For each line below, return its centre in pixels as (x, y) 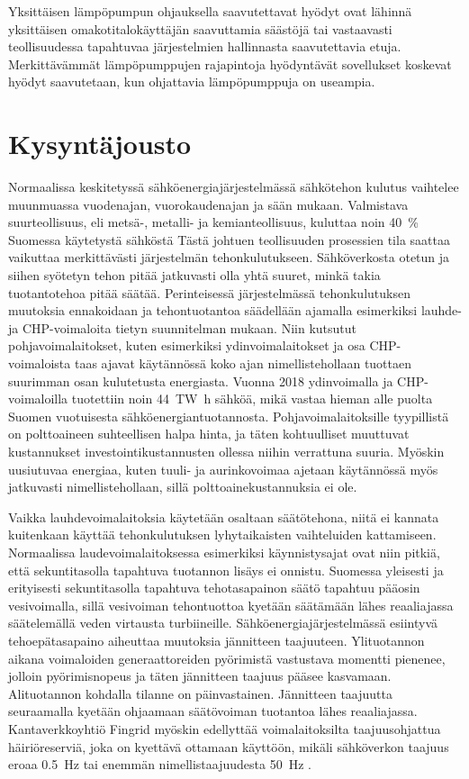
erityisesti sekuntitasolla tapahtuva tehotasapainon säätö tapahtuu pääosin (214, 588)
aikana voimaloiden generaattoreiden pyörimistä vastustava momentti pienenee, (227, 658)
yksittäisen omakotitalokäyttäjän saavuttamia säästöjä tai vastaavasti (200, 28)
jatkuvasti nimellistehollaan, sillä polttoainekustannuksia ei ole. (183, 487)
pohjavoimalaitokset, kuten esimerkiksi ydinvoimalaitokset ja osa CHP (203, 345)
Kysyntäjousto (100, 144)
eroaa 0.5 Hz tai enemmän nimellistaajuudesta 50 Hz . (160, 764)
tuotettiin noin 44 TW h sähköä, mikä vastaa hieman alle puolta (252, 399)
